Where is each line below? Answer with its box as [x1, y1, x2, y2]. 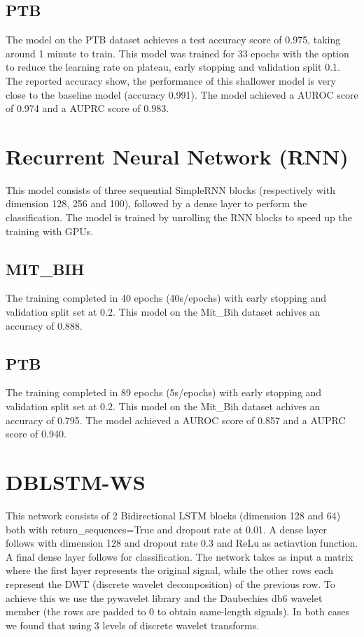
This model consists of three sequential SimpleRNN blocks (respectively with [6, 182, 335, 197]
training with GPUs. [6, 223, 94, 238]
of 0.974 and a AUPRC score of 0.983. [6, 101, 169, 115]
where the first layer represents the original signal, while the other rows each [6, 563, 334, 577]
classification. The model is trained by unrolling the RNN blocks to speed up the [6, 210, 352, 225]
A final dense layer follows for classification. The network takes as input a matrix [6, 549, 353, 563]
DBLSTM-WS [6, 468, 146, 496]
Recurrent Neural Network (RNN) [6, 141, 349, 170]
